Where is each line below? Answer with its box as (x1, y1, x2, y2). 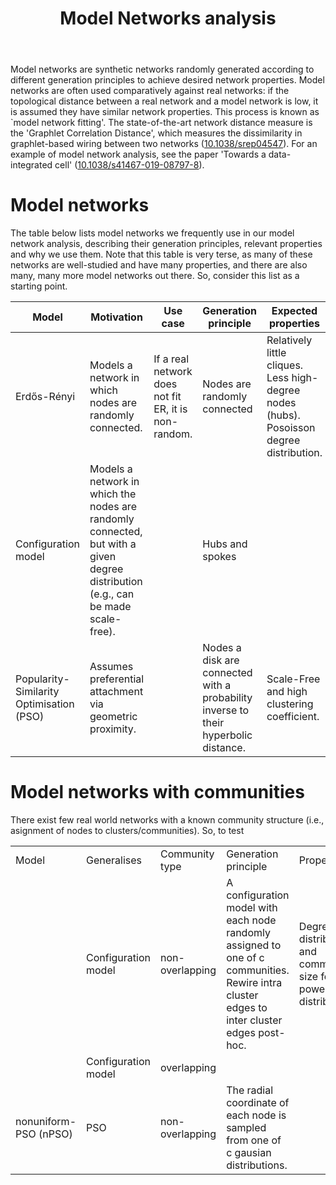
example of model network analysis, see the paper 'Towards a (10, 148, 267, 161)
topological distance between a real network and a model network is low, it (10, 95, 319, 107)
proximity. (89, 722, 137, 736)
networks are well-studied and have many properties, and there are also (10, 259, 308, 271)
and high (266, 685, 308, 699)
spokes (202, 550, 237, 564)
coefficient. (266, 710, 320, 724)
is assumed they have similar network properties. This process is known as (10, 106, 320, 118)
